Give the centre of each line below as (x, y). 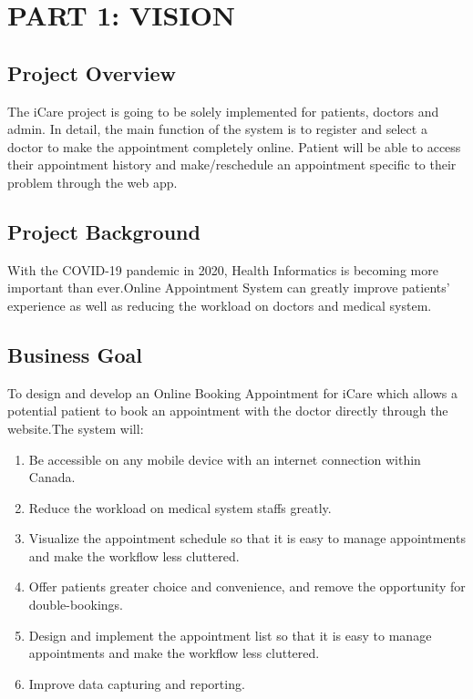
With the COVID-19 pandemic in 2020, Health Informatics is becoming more (223, 269)
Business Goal (75, 354)
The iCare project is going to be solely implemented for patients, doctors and (223, 111)
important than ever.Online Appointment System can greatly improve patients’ (229, 288)
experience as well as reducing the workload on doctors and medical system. (220, 305)
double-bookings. (76, 605)
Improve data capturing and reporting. (137, 683)
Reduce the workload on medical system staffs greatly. (180, 507)
